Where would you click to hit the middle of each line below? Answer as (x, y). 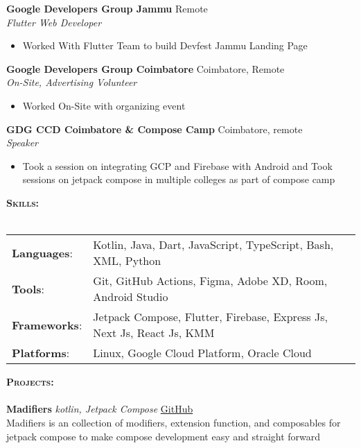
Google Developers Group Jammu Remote (107, 8)
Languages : (42, 252)
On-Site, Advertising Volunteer (72, 82)
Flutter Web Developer (54, 22)
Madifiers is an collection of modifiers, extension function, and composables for (174, 422)
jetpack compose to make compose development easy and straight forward (164, 436)
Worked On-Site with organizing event (104, 105)
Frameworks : (47, 325)
